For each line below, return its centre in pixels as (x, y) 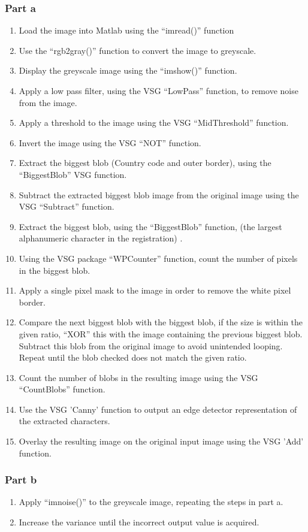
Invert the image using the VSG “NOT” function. (110, 142)
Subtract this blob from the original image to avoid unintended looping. (151, 345)
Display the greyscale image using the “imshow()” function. (128, 70)
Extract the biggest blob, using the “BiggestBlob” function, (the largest (150, 226)
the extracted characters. (64, 421)
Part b (21, 480)
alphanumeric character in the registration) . (101, 238)
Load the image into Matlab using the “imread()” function (126, 30)
